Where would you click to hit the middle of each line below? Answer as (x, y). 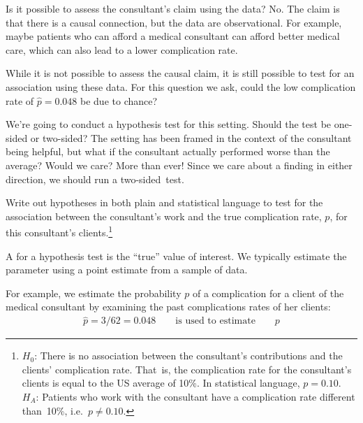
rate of (20, 100)
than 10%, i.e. (52, 410)
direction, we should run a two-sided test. (95, 179)
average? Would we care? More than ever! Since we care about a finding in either (179, 165)
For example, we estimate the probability (94, 293)
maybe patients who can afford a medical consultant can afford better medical (173, 36)
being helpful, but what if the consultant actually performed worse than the (168, 151)
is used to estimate (215, 321)
